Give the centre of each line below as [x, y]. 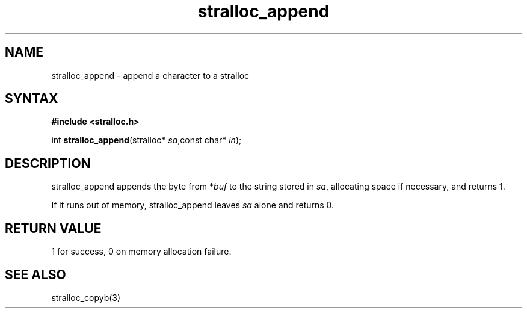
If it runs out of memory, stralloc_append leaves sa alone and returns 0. [193, 205]
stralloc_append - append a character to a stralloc [150, 75]
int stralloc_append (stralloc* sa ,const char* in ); [146, 140]
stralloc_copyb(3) [86, 297]
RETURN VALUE [53, 228]
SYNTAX [32, 99]
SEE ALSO [35, 274]
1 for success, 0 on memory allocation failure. [141, 252]
